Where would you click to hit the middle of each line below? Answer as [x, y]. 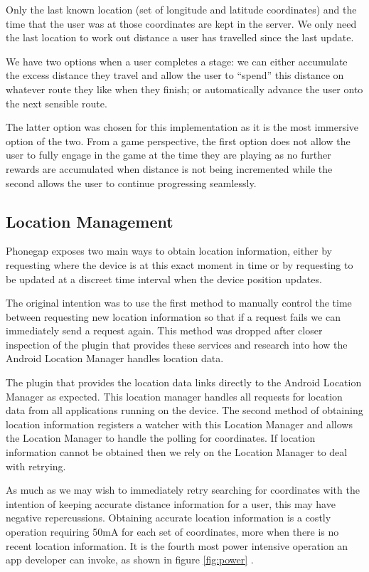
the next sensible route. [57, 103]
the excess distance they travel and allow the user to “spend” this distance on [175, 75]
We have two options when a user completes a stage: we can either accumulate [177, 61]
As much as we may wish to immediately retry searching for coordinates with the [183, 490]
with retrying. [36, 466]
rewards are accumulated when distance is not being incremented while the [169, 168]
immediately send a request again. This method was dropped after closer [164, 330]
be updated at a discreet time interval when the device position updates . [164, 279]
